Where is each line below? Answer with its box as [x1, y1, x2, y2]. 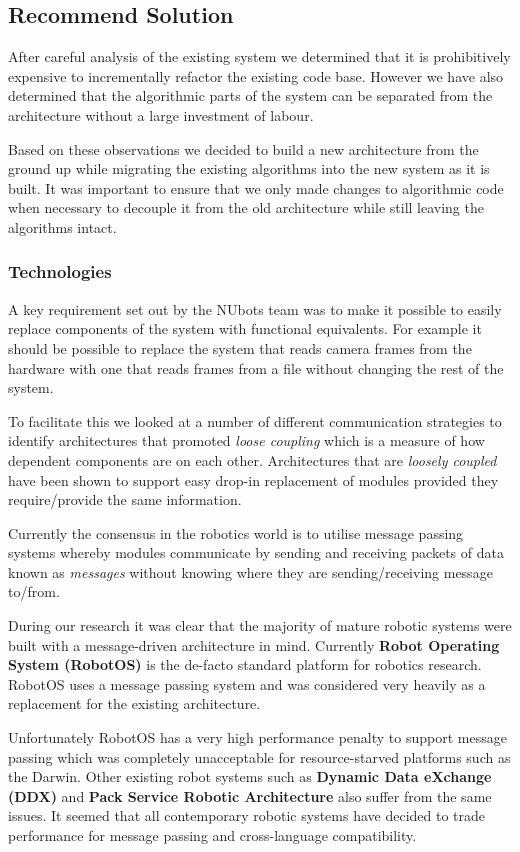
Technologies [8, 259, 112, 284]
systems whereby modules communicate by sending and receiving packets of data [8, 542, 504, 563]
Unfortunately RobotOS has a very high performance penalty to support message [8, 727, 507, 748]
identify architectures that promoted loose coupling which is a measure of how [8, 430, 485, 451]
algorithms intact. [8, 216, 117, 237]
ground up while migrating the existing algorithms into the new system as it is [8, 158, 490, 179]
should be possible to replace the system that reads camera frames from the [8, 337, 472, 358]
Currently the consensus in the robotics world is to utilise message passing [8, 522, 464, 543]
